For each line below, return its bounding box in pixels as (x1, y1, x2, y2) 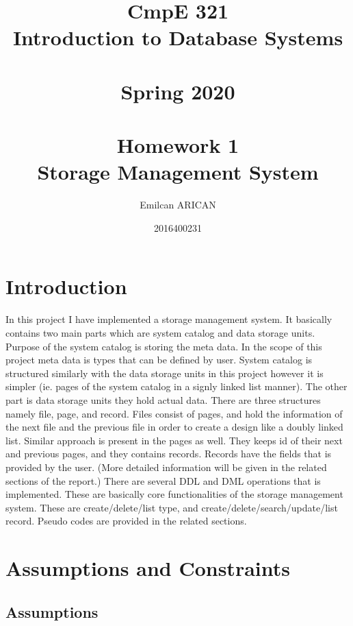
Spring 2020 (120, 77, 235, 105)
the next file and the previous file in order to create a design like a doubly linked (5, 420, 343, 434)
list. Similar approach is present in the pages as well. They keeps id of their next (5, 433, 343, 447)
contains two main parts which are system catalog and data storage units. (5, 325, 315, 339)
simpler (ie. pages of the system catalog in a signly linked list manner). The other (5, 379, 348, 394)
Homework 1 (116, 131, 239, 159)
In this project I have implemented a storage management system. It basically (5, 312, 332, 326)
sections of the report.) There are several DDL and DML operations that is (5, 473, 321, 487)
